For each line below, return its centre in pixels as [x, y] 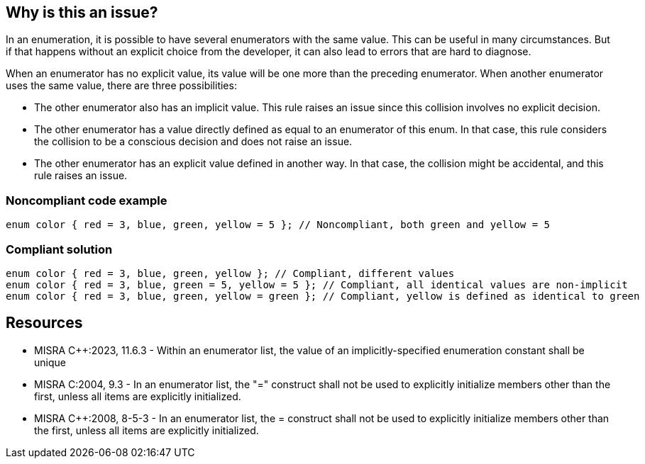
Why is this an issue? [82, 12]
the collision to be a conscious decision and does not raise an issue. [193, 142]
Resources [44, 323]
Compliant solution [59, 249]
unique [50, 362]
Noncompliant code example [87, 200]
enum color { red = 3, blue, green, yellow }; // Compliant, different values [230, 273]
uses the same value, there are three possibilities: [121, 86]
